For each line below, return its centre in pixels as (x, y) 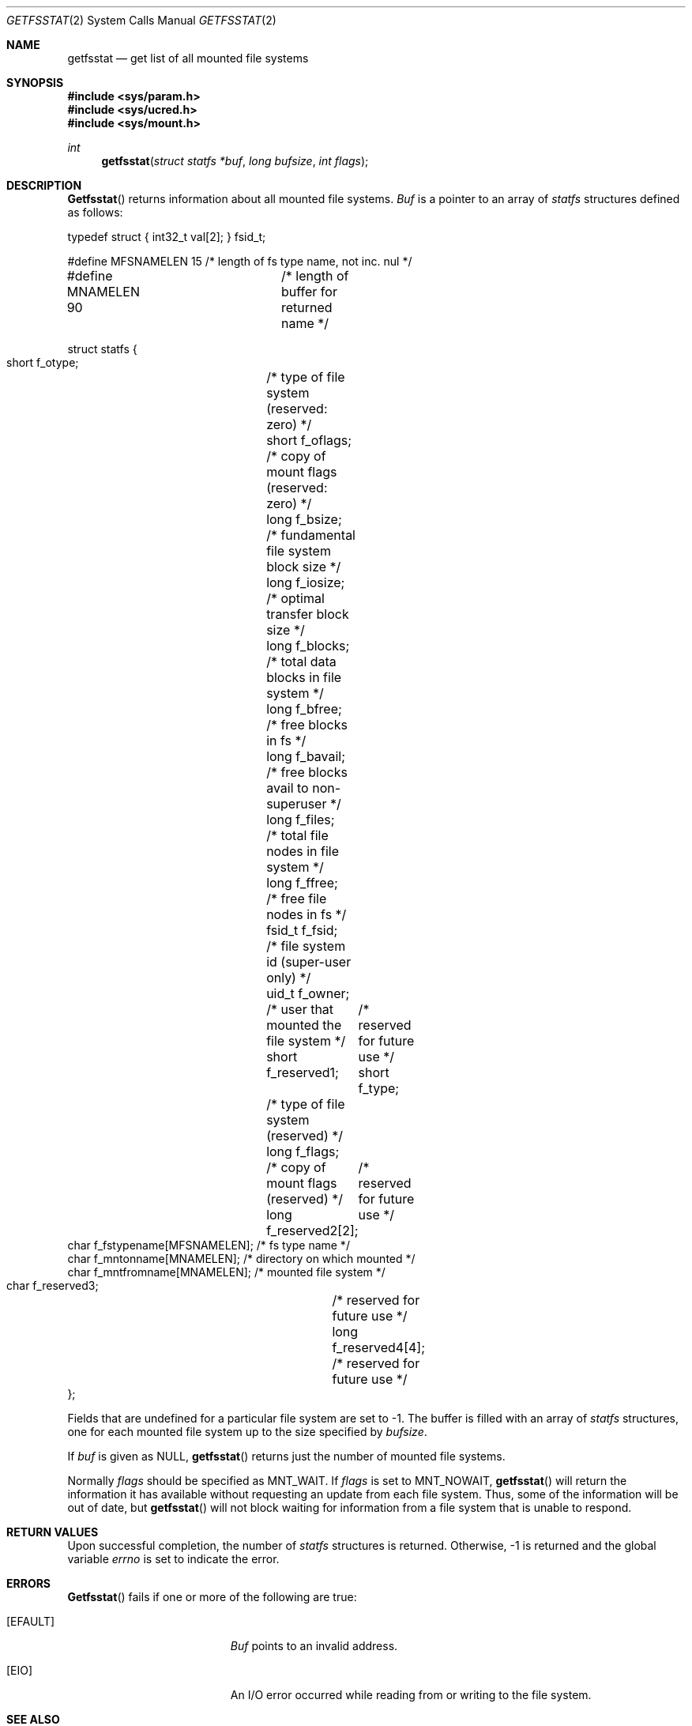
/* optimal (295, 598)
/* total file (297, 835)
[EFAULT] (31, 1621)
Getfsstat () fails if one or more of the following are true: (212, 1597)
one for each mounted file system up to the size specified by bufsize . (247, 1432)
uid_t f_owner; (308, 993)
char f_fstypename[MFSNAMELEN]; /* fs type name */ (209, 1245)
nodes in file (303, 851)
